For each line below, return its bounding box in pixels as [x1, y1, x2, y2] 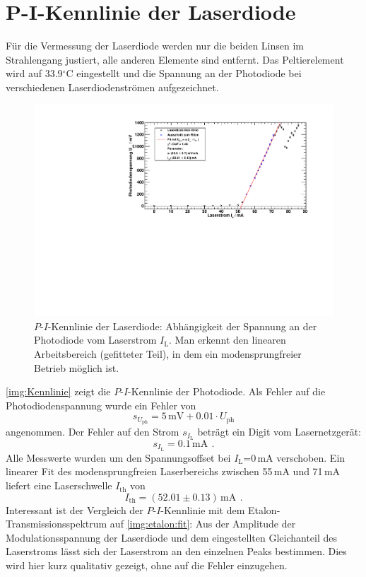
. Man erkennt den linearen [169, 332, 286, 347]
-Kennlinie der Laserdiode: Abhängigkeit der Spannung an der [47, 318, 317, 333]
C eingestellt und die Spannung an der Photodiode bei [66, 66, 302, 81]
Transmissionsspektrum [6, 516, 107, 531]
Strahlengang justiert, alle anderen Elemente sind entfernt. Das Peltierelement [6, 52, 344, 66]
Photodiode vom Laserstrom [34, 332, 157, 347]
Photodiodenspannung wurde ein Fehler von [6, 397, 196, 412]
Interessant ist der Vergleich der [6, 502, 143, 517]
